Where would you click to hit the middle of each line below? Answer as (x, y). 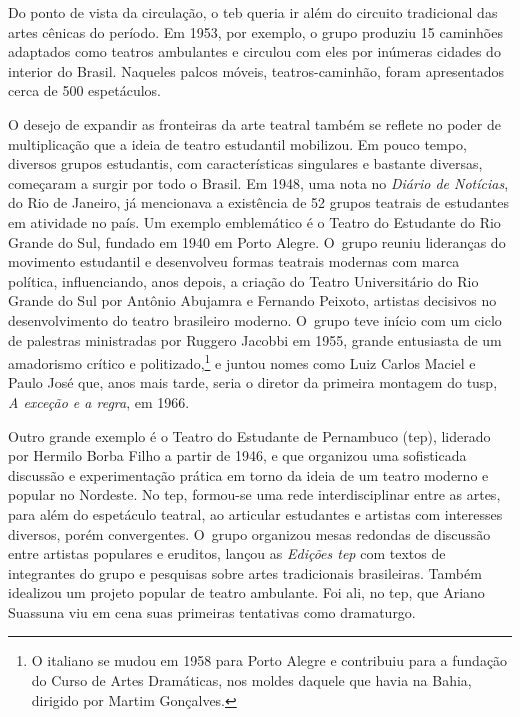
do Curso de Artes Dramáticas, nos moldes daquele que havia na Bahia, (251, 680)
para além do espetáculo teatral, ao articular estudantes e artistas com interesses (255, 513)
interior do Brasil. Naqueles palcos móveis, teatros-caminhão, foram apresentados (256, 70)
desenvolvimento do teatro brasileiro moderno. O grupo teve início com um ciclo (255, 319)
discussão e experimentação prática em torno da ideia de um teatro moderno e (248, 474)
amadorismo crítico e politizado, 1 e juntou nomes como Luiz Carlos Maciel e (242, 361)
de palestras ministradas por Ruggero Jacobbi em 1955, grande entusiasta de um (255, 339)
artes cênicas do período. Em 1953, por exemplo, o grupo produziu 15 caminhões (255, 31)
